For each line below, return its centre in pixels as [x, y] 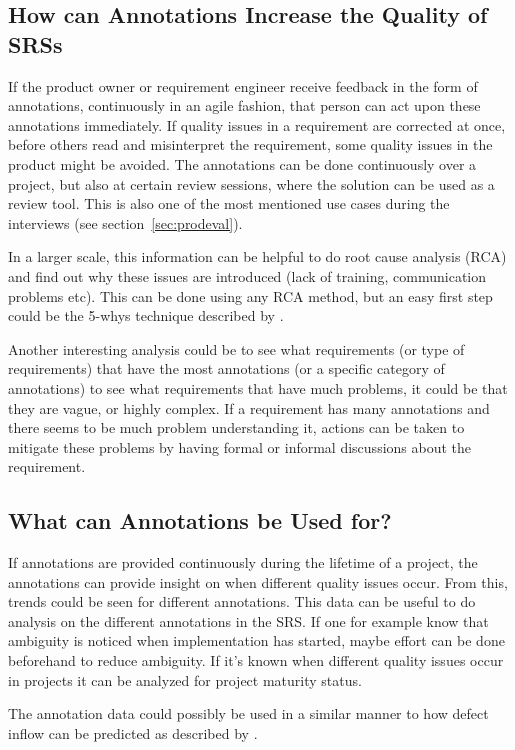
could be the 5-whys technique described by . [146, 315]
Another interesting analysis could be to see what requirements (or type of [236, 348]
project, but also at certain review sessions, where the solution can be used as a [251, 183]
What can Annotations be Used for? [200, 520]
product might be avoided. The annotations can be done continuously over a [242, 163]
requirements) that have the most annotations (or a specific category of [226, 368]
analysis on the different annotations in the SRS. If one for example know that [248, 620]
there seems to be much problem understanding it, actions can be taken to [236, 427]
